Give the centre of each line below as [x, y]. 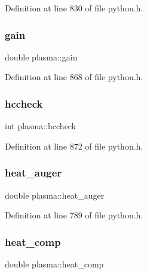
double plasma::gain [41, 57]
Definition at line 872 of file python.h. [74, 146]
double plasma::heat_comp [54, 264]
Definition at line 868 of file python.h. [74, 77]
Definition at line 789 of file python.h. [74, 215]
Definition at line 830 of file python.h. [74, 8]
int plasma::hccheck [41, 126]
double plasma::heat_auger [55, 195]
